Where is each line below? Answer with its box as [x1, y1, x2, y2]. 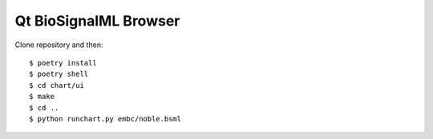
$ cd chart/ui [29, 81, 84, 89]
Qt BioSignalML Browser [14, 12, 180, 30]
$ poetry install [29, 58, 97, 67]
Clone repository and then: [14, 40, 103, 50]
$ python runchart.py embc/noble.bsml [29, 114, 182, 123]
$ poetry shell [29, 69, 89, 79]
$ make [29, 92, 55, 101]
